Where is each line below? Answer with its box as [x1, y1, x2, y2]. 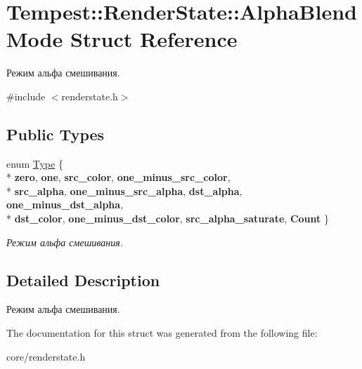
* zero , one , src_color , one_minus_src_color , [6, 170, 231, 184]
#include [6, 88, 46, 103]
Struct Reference [70, 25, 238, 53]
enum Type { [6, 156, 63, 170]
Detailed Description [6, 269, 160, 290]
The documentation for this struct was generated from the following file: [6, 326, 318, 340]
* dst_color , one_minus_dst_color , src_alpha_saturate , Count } [6, 211, 329, 226]
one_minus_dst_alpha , [6, 197, 124, 212]
